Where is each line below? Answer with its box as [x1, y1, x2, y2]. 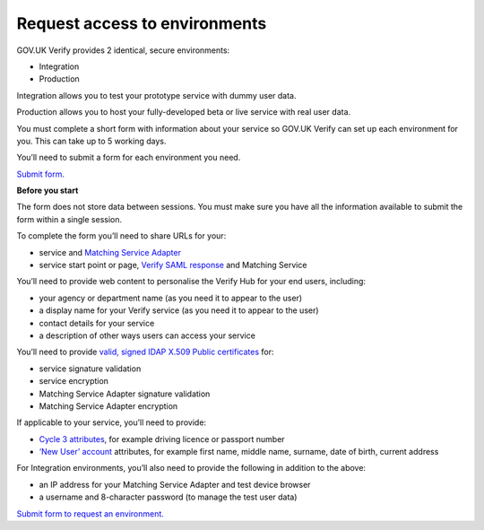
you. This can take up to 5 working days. [16, 135, 167, 146]
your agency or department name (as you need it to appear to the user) [39, 292, 303, 303]
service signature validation [39, 363, 142, 374]
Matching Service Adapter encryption [39, 400, 178, 412]
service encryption [39, 376, 109, 387]
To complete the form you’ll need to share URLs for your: [16, 230, 227, 241]
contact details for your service [39, 317, 155, 328]
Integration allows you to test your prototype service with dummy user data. [16, 90, 297, 100]
